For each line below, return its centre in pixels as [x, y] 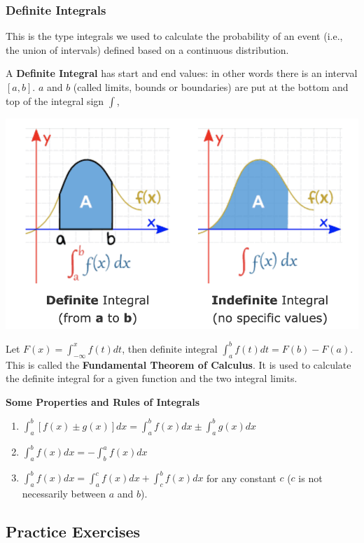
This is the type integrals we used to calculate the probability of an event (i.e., [174, 36]
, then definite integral [170, 348]
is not [310, 478]
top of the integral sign [55, 100]
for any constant [241, 478]
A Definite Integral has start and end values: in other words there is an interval [182, 73]
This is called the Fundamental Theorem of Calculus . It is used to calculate [178, 364]
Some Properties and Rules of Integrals [103, 401]
